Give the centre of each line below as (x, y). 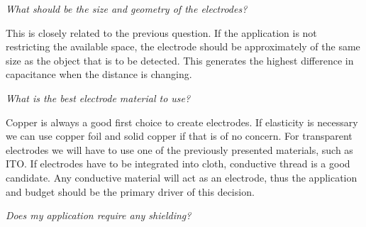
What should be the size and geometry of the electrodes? (127, 9)
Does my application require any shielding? (99, 215)
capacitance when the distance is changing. (99, 74)
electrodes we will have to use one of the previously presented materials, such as (179, 149)
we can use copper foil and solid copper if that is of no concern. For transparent (179, 136)
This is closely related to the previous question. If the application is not (161, 32)
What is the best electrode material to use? (98, 98)
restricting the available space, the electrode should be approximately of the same (183, 46)
